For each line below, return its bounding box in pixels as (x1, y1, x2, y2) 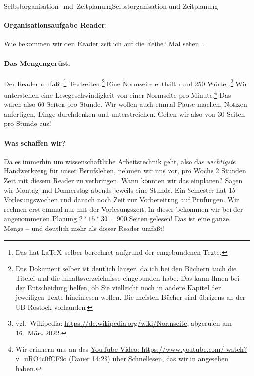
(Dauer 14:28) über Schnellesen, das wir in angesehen (69, 353, 229, 363)
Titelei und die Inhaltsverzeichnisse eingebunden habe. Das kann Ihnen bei (15, 272, 240, 283)
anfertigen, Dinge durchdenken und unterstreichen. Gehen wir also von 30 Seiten (4, 108, 245, 119)
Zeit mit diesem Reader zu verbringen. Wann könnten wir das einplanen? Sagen (4, 175, 243, 186)
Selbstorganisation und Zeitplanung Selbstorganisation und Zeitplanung (4, 1, 218, 11)
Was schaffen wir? (4, 137, 66, 147)
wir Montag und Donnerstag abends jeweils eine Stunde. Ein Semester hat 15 (4, 185, 235, 195)
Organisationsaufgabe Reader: (4, 20, 107, 30)
